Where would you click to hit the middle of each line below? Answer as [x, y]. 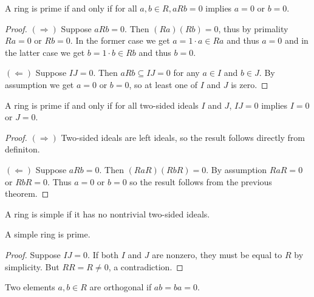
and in [296, 40]
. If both [103, 254]
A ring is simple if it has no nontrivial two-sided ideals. [108, 213]
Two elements [30, 287]
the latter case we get [45, 52]
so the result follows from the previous [201, 181]
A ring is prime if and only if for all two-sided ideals [102, 105]
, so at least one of [163, 84]
